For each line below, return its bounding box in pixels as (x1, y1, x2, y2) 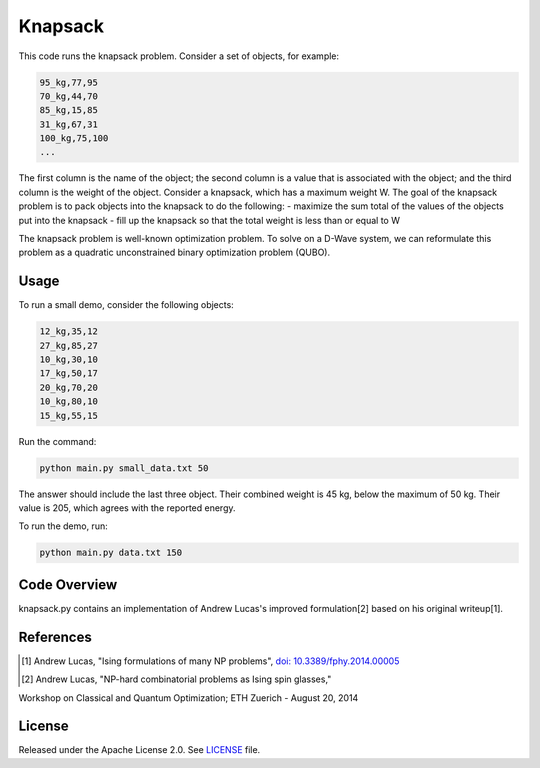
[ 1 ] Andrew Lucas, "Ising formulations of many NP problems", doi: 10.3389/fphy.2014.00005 (21, 655, 400, 667)
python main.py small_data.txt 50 (39, 462, 209, 474)
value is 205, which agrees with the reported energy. (18, 502, 236, 514)
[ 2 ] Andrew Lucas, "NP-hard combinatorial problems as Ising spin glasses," (21, 673, 332, 685)
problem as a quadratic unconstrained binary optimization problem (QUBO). (18, 246, 331, 259)
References (18, 628, 92, 645)
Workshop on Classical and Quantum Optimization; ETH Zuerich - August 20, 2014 (18, 691, 359, 704)
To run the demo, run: (18, 520, 109, 532)
